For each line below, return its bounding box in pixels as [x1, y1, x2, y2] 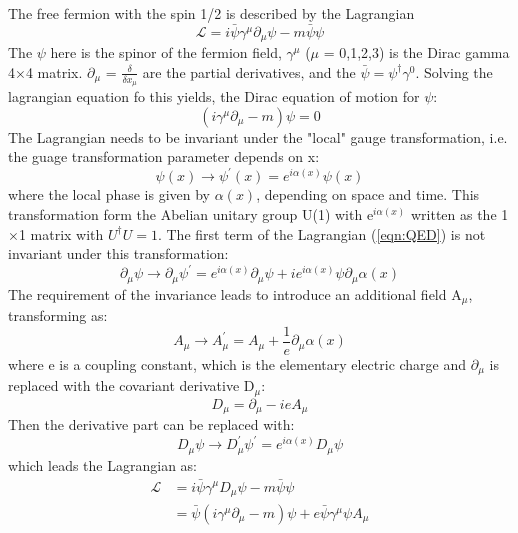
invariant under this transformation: [8, 243, 229, 264]
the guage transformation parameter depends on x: [8, 146, 320, 167]
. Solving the [415, 61, 493, 82]
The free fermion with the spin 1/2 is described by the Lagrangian [8, 3, 415, 23]
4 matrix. [25, 61, 83, 82]
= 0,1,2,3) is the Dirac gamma [323, 42, 510, 63]
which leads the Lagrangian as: [8, 454, 197, 475]
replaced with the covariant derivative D [8, 375, 255, 396]
